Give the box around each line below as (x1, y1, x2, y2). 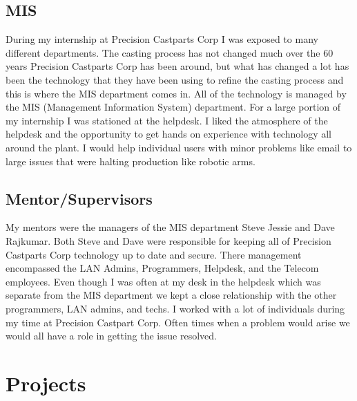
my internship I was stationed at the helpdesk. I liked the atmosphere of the (6, 113, 328, 127)
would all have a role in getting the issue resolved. (6, 328, 217, 343)
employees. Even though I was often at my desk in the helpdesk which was (6, 274, 321, 288)
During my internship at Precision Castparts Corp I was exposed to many (6, 32, 318, 46)
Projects (6, 369, 86, 397)
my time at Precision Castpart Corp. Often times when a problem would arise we (6, 315, 350, 329)
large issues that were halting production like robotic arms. (6, 153, 255, 168)
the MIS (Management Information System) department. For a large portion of (6, 100, 341, 114)
